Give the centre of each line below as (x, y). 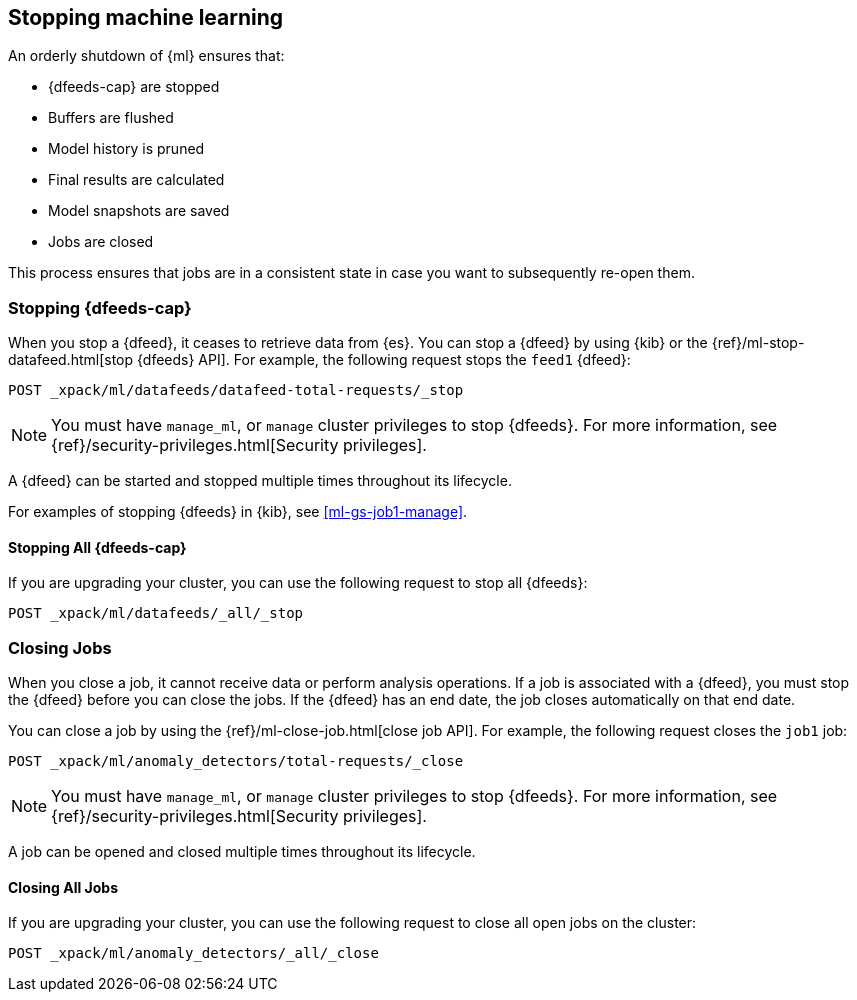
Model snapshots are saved (139, 211)
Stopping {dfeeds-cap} (100, 307)
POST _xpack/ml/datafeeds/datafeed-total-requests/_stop (236, 390)
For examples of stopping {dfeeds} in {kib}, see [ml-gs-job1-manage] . (238, 512)
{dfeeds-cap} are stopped (134, 87)
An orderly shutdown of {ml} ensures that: (146, 56)
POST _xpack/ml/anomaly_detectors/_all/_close (193, 953)
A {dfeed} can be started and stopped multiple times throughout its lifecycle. (260, 481)
